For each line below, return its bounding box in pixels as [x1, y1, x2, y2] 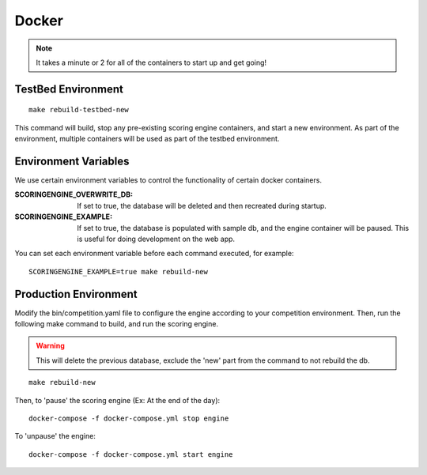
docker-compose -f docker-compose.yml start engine [28, 450, 233, 458]
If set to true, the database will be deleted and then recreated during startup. [77, 201, 327, 210]
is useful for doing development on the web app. [77, 234, 236, 243]
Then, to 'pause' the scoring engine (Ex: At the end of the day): [14, 395, 221, 405]
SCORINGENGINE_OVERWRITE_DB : [14, 190, 134, 199]
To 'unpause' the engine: [14, 432, 96, 441]
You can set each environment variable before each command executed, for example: [14, 249, 294, 258]
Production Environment [14, 287, 138, 300]
